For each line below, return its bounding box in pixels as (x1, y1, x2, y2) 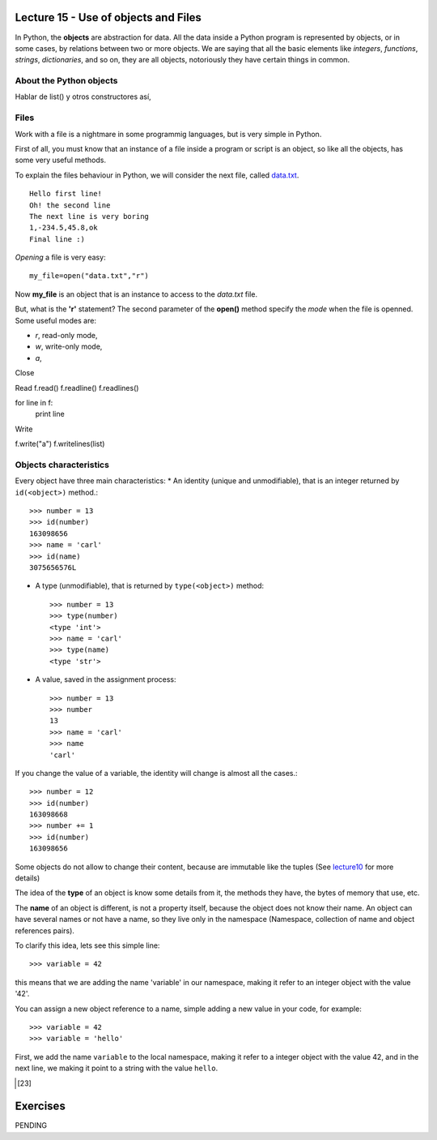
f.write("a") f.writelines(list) (15, 439, 105, 449)
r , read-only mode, (35, 331, 98, 341)
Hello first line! (29, 189, 103, 199)
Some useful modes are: (15, 315, 97, 325)
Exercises (15, 1099, 66, 1113)
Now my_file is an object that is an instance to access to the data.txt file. (15, 289, 258, 299)
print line (35, 409, 65, 419)
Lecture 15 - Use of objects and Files (15, 11, 202, 24)
